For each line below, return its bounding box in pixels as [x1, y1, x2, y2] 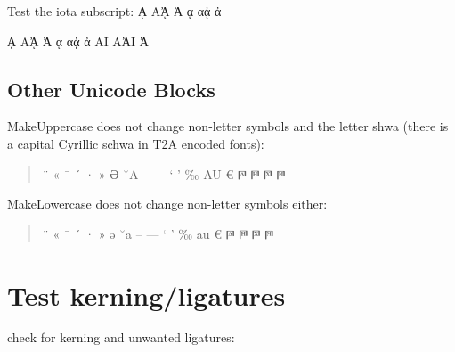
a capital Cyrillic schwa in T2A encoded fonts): [7, 134, 264, 152]
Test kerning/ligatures [7, 276, 286, 313]
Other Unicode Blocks [7, 75, 215, 102]
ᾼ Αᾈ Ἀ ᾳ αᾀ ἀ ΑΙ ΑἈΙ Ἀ [7, 31, 149, 50]
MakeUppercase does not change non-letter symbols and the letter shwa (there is [7, 117, 449, 135]
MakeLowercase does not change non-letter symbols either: [7, 194, 328, 213]
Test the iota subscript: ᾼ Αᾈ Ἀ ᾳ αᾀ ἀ [7, 2, 222, 20]
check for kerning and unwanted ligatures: [7, 328, 235, 347]
